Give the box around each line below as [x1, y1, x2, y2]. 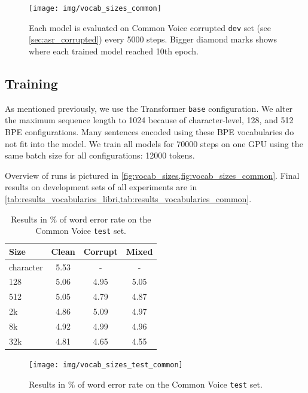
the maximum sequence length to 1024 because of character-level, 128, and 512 [5, 114, 294, 126]
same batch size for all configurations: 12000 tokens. [5, 149, 195, 162]
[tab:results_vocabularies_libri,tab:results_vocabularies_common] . [5, 192, 252, 205]
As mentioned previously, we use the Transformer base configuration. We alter [5, 102, 293, 114]
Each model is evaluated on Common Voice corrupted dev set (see [29, 21, 271, 33]
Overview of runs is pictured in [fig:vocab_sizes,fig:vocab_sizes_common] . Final [5, 169, 300, 181]
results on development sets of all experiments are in [5, 181, 197, 193]
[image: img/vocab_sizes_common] [29, 4, 161, 13]
